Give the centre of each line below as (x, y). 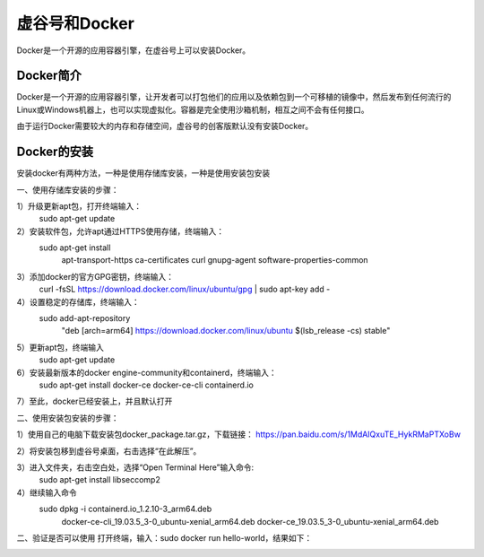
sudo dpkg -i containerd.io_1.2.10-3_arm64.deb (125, 509)
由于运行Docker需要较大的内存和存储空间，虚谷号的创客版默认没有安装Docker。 (165, 126)
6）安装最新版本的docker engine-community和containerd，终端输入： (147, 372)
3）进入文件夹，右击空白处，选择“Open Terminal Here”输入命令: (135, 467)
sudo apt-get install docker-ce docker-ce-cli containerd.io (147, 385)
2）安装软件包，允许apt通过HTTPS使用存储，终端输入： (120, 231)
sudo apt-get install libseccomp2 (99, 480)
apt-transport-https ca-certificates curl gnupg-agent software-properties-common (215, 260)
